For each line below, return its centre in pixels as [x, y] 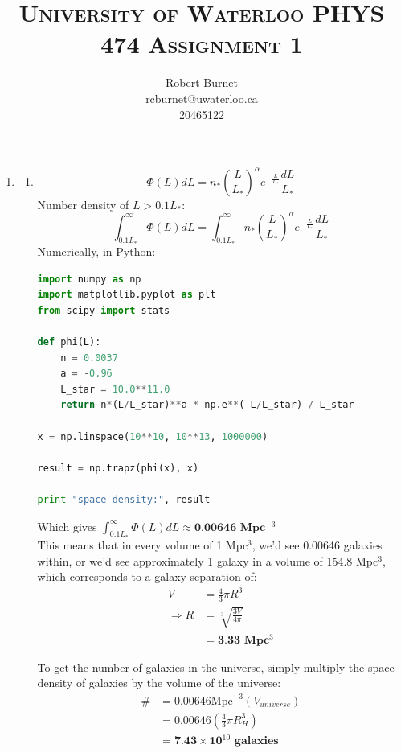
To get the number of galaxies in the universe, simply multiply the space [216, 667]
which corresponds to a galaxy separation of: [147, 576]
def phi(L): [69, 342]
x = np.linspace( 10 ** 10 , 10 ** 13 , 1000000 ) [153, 436]
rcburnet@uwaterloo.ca [202, 98]
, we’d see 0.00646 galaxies [317, 545]
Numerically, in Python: [96, 251]
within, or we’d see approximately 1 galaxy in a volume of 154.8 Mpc [208, 560]
